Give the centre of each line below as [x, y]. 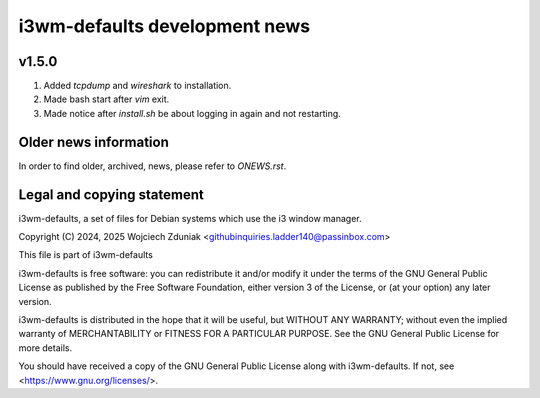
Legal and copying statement [111, 194]
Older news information [93, 141]
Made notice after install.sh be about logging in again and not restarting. [192, 113]
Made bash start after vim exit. [106, 99]
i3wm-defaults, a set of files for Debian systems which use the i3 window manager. [190, 218]
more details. [45, 347]
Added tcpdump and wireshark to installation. [137, 86]
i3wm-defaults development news [164, 26]
